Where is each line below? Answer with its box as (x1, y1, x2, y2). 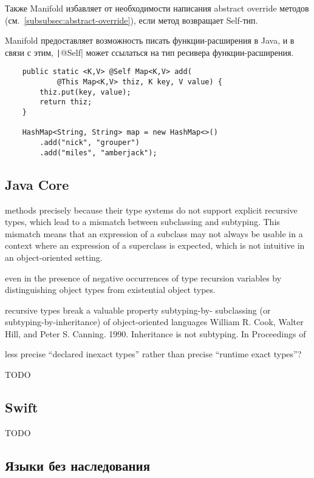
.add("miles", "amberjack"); (39, 148, 157, 157)
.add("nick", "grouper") (39, 138, 140, 147)
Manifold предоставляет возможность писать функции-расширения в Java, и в (5, 34, 295, 47)
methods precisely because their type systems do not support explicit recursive (5, 203, 298, 216)
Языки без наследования (5, 456, 151, 474)
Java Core (5, 175, 69, 194)
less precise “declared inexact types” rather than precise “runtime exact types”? (5, 348, 302, 360)
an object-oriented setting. (5, 251, 103, 263)
